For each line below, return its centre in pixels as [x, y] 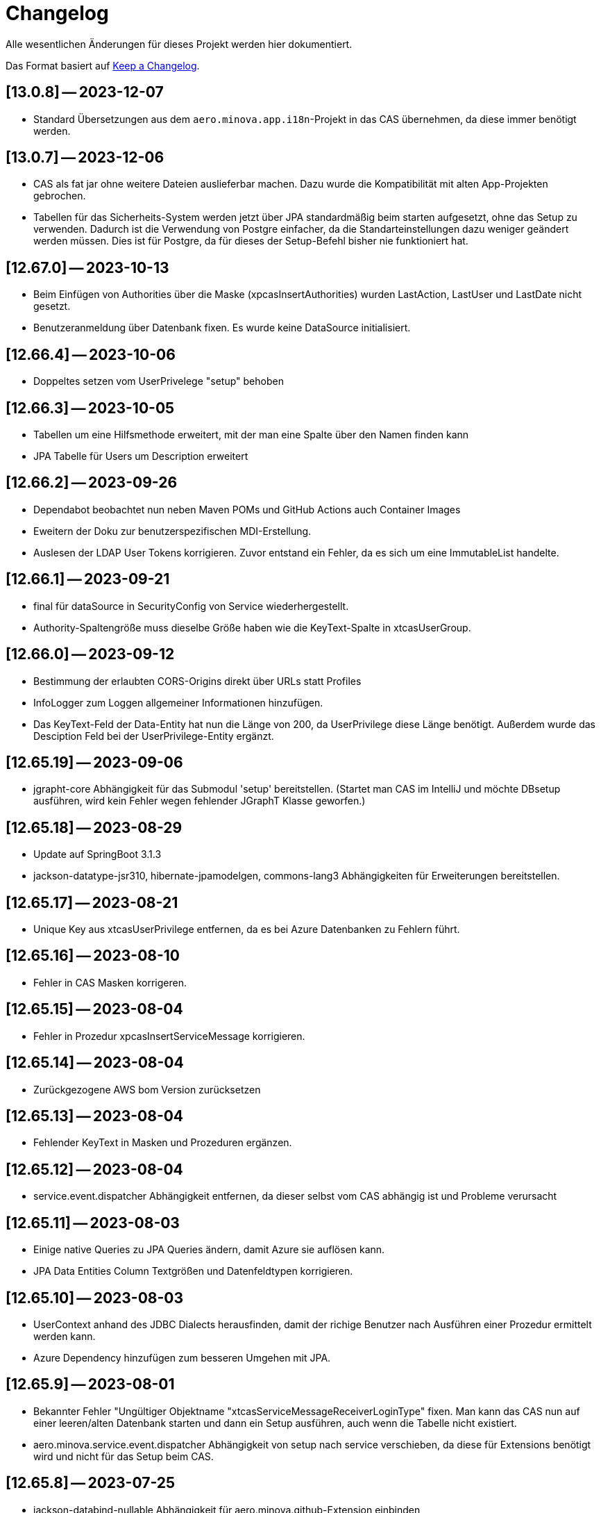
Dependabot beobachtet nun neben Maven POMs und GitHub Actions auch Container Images [247, 509]
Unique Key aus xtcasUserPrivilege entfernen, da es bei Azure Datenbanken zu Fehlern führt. [247, 929]
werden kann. [65, 1336]
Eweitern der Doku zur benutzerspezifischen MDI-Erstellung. [172, 531]
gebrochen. [60, 196]
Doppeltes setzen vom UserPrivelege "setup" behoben [159, 381]
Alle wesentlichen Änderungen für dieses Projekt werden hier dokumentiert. [179, 44]
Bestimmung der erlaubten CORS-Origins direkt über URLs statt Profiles [197, 681]
